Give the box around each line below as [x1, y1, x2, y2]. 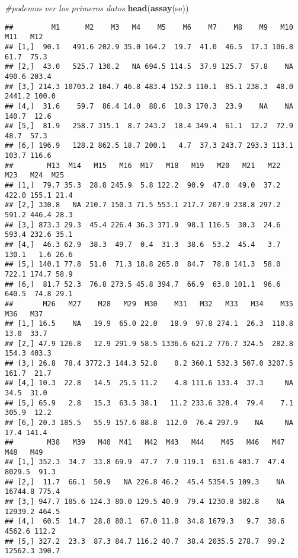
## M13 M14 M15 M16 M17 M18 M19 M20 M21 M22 [5, 161, 281, 170]
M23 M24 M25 [5, 171, 65, 180]
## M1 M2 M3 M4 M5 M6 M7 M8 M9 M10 [5, 23, 293, 31]
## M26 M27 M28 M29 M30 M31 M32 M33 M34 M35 [5, 299, 293, 308]
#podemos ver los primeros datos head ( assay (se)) [5, 2, 189, 14]
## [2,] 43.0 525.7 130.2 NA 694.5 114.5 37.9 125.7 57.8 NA [5, 62, 293, 71]
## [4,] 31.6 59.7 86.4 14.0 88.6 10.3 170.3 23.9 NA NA [5, 102, 293, 110]
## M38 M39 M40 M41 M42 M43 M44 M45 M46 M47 [5, 438, 285, 447]
